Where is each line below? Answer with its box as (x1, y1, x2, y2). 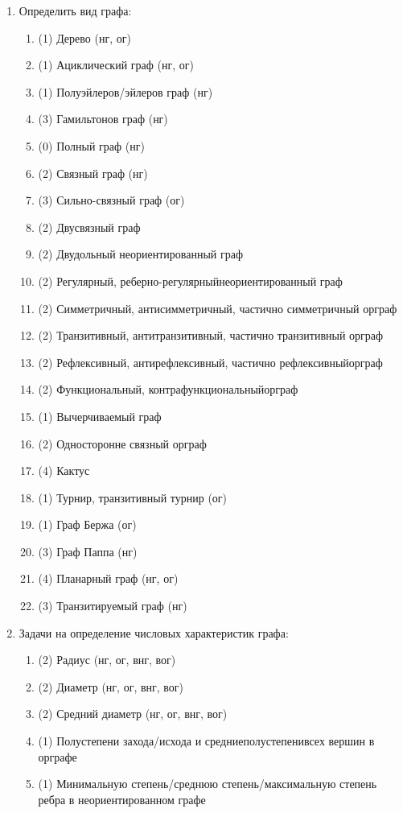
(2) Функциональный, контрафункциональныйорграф (38, 381, 298, 398)
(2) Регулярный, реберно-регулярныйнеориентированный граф (38, 272, 343, 289)
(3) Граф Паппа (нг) (38, 543, 138, 559)
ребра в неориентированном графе (38, 790, 206, 807)
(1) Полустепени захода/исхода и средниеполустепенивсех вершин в (38, 733, 375, 749)
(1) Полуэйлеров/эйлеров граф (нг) (38, 83, 213, 100)
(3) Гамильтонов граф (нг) (38, 110, 168, 127)
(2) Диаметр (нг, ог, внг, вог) (38, 678, 184, 695)
